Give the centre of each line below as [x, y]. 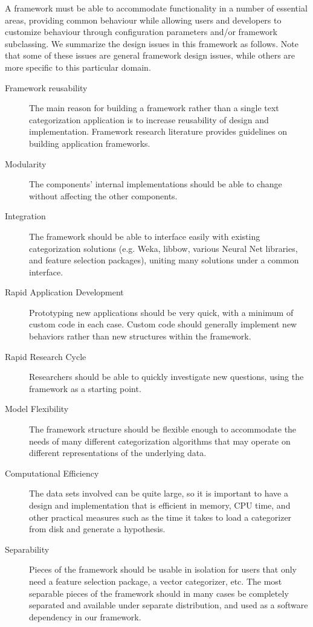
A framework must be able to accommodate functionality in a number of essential [156, 8]
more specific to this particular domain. [78, 67]
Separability [27, 549]
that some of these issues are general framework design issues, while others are [150, 55]
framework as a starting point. [85, 388]
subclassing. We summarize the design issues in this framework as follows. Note [152, 43]
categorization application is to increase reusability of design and [149, 119]
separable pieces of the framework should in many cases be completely [159, 593]
